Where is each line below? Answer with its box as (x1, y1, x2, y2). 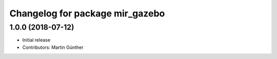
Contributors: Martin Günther (22, 44, 84, 50)
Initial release (22, 37, 51, 43)
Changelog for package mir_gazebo (9, 8, 165, 19)
